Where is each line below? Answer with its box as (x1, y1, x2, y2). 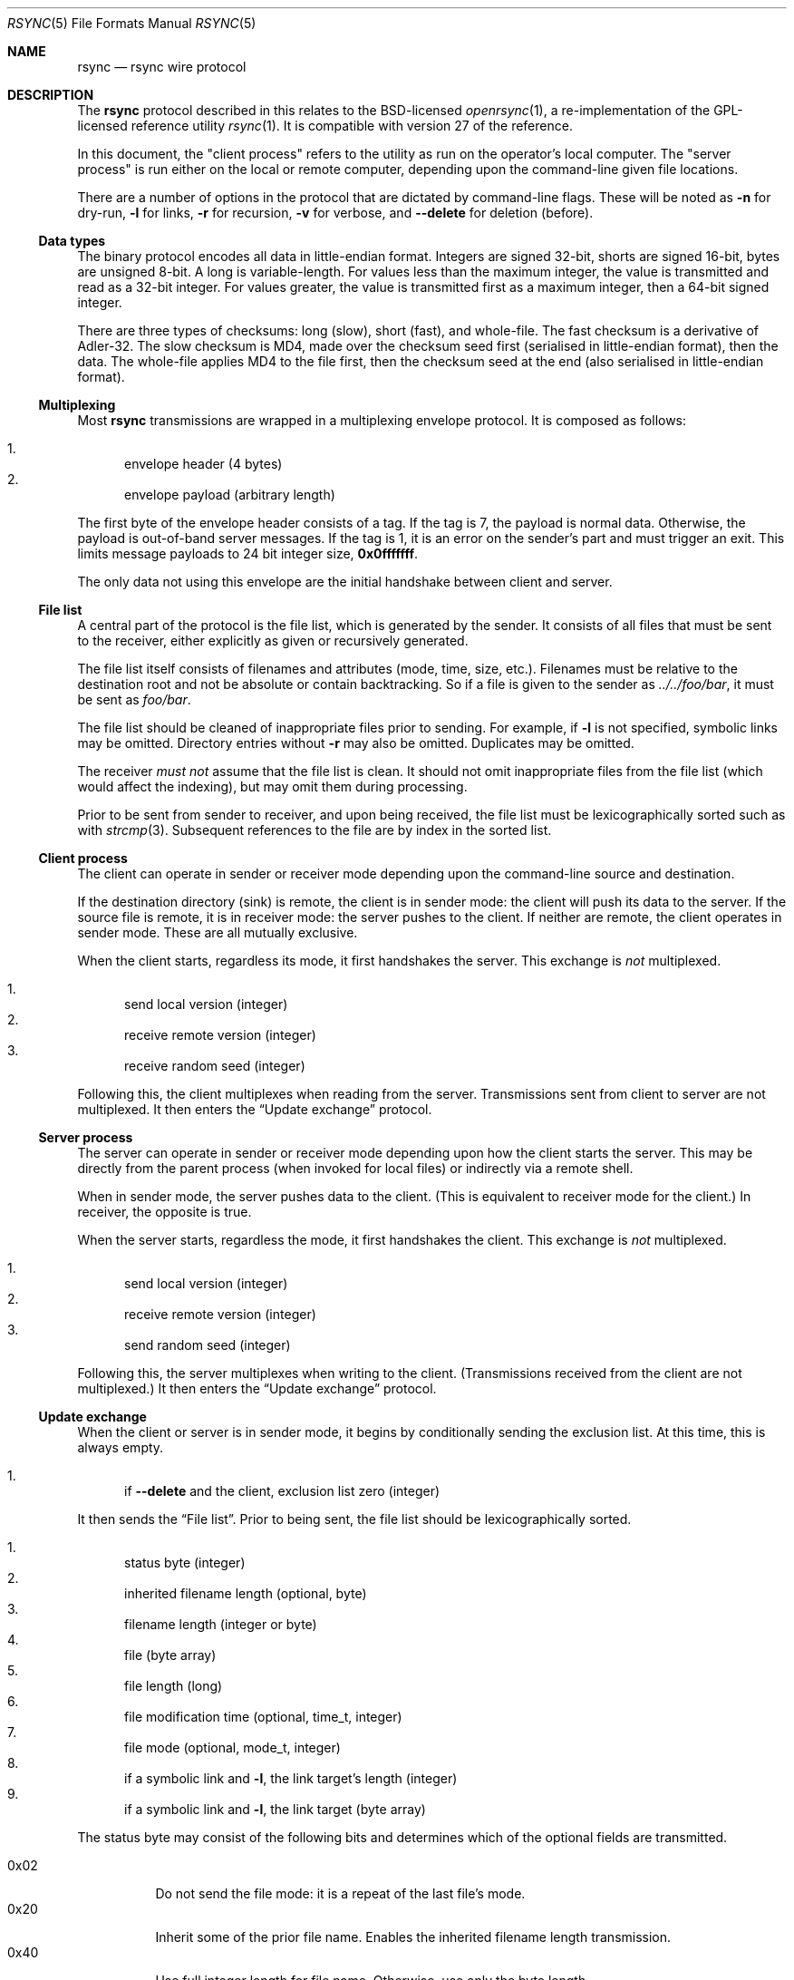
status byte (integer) (124, 1555, 246, 1570)
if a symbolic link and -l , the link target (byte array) (124, 1801, 426, 1817)
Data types (38, 233, 106, 248)
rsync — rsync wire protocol (77, 59, 247, 74)
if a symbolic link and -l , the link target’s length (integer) (124, 1771, 458, 1786)
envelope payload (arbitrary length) (124, 487, 335, 502)
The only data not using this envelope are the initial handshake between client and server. (77, 574, 613, 589)
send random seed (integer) (124, 1337, 291, 1353)
